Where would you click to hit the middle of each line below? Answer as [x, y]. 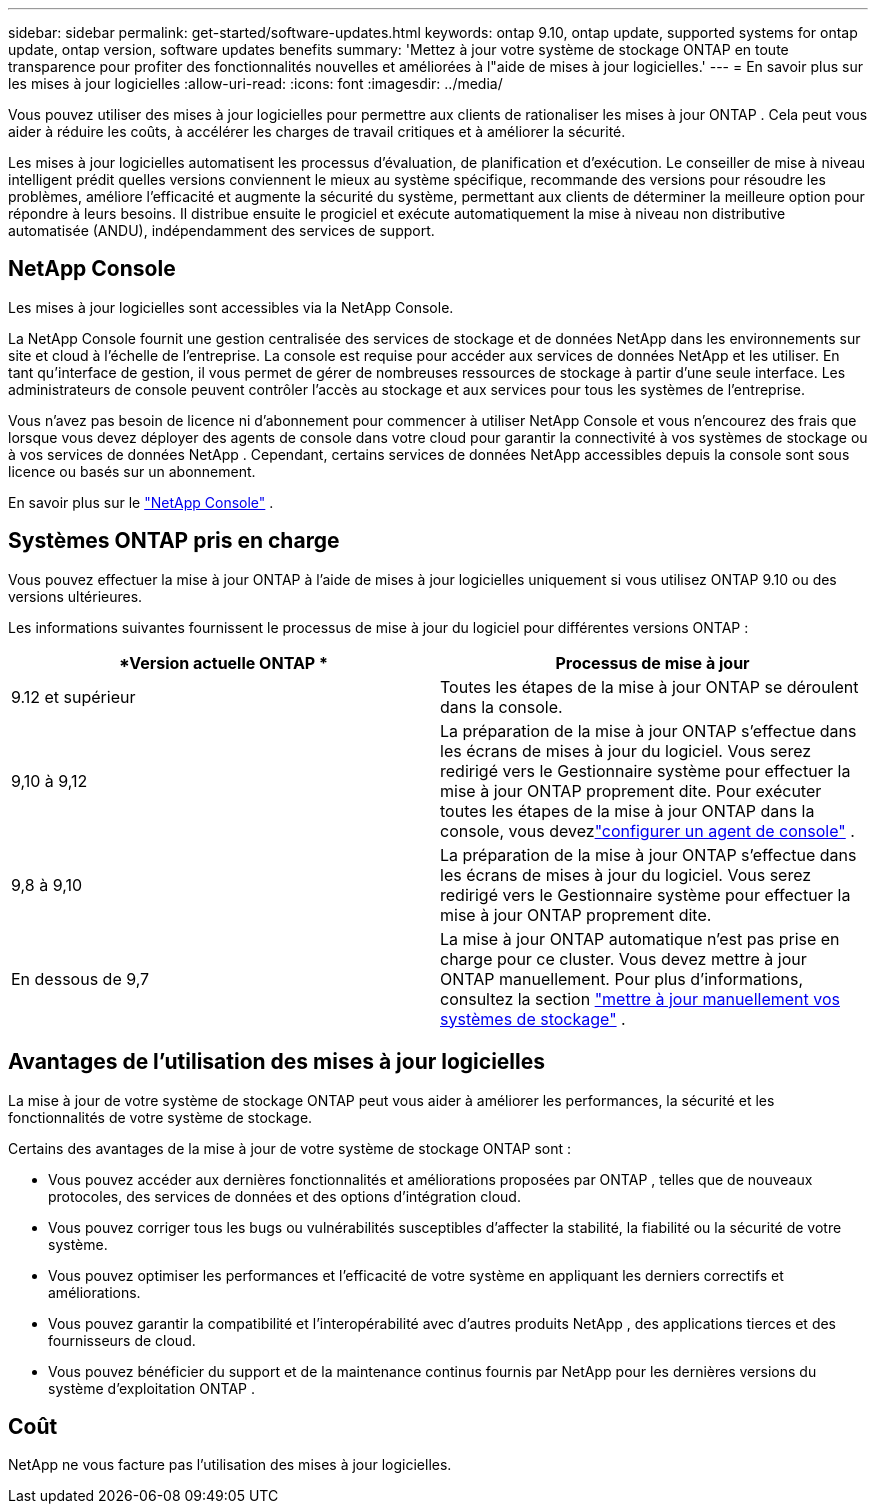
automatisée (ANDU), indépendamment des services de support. [221, 230]
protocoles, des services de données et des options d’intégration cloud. [284, 1196]
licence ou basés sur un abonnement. [132, 471]
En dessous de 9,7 [80, 978]
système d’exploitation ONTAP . [151, 1388]
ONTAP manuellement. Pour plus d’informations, [622, 978]
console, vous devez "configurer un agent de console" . [647, 830]
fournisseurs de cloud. [122, 1340]
